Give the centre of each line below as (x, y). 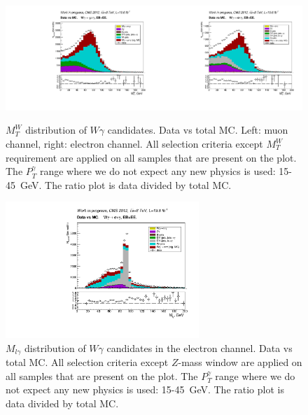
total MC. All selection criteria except (87, 362)
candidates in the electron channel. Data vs (199, 347)
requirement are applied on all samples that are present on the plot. (151, 157)
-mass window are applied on (240, 362)
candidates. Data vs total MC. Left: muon (198, 130)
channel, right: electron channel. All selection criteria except (134, 144)
